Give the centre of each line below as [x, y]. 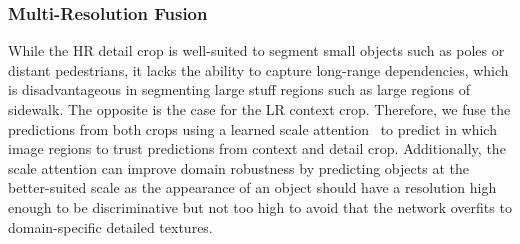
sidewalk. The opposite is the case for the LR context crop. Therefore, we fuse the [259, 109]
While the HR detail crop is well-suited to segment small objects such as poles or [256, 50]
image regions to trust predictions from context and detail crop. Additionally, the [257, 148]
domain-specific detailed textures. [110, 226]
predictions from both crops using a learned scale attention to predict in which [252, 128]
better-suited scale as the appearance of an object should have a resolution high [252, 187]
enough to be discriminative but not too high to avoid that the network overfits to [260, 206]
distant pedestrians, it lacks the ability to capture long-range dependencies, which [258, 69]
